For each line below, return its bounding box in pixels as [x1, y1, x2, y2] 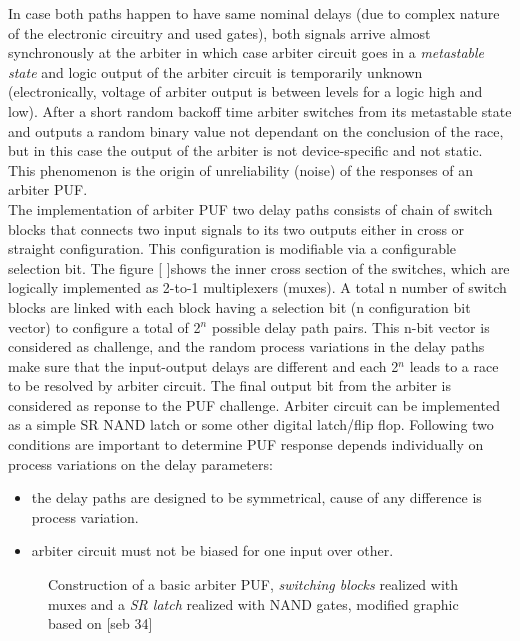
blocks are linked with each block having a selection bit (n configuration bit [8, 296, 471, 317]
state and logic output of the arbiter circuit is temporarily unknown [8, 61, 423, 82]
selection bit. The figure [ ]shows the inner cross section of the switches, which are [8, 257, 510, 278]
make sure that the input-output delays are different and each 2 [8, 355, 399, 376]
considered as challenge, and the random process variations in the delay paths [8, 336, 485, 357]
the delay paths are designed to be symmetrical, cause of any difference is [31, 487, 482, 508]
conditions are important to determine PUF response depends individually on [8, 434, 484, 455]
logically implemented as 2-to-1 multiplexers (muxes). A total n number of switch [8, 277, 507, 298]
